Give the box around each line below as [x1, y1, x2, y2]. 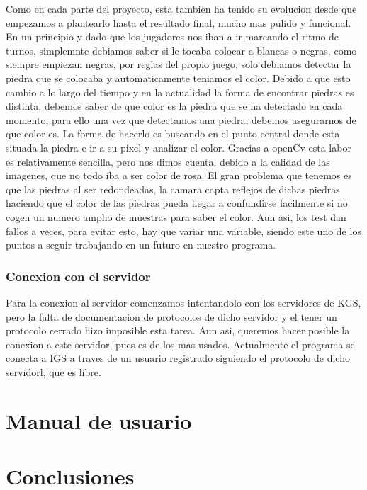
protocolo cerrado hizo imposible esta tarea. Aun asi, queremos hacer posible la [6, 323, 350, 338]
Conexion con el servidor [6, 267, 151, 285]
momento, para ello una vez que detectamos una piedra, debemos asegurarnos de [6, 112, 356, 127]
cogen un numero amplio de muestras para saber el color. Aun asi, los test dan [6, 209, 346, 224]
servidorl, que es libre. [6, 364, 101, 379]
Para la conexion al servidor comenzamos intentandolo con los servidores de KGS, [6, 295, 361, 309]
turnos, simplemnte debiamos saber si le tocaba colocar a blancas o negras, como [6, 42, 357, 57]
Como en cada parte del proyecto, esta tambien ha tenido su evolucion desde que [6, 1, 357, 16]
